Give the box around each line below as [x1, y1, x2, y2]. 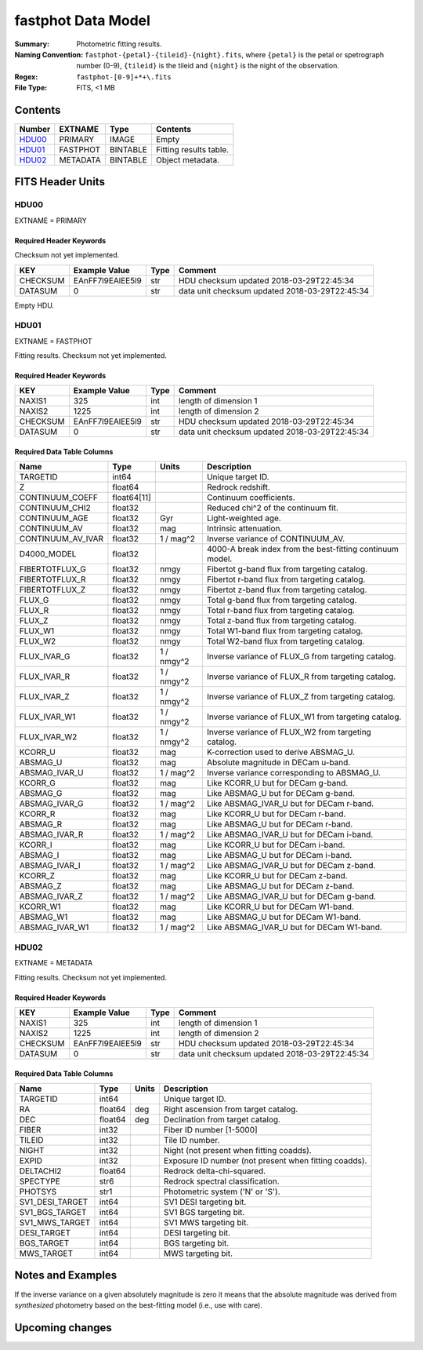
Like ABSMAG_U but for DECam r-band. [206, 819, 353, 830]
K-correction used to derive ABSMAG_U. [206, 746, 356, 757]
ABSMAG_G [19, 788, 63, 799]
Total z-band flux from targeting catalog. [206, 615, 356, 626]
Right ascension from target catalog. [163, 1104, 298, 1115]
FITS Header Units [14, 175, 106, 188]
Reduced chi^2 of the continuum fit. [206, 502, 338, 513]
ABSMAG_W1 [19, 911, 68, 922]
